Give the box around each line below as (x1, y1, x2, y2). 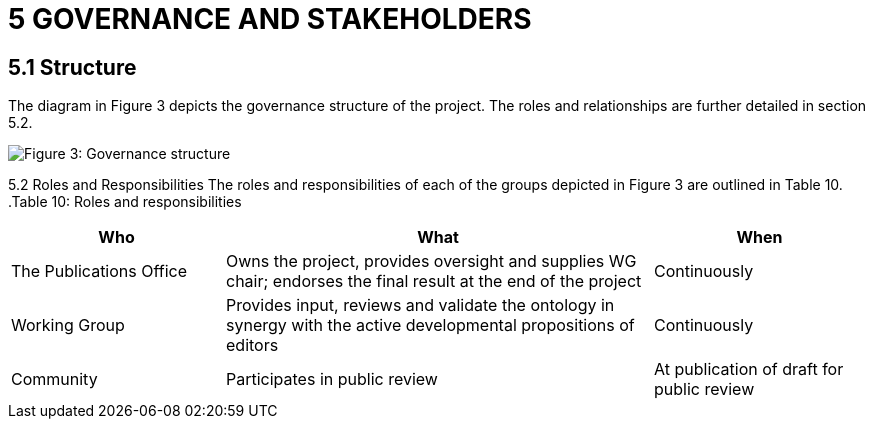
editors (226, 335, 279, 356)
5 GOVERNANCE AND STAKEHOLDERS (8, 2, 532, 36)
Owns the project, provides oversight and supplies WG (226, 251, 637, 272)
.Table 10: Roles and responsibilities (8, 193, 242, 211)
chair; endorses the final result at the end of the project (226, 271, 642, 292)
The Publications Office (11, 261, 188, 282)
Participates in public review (226, 369, 438, 390)
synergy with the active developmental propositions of (226, 315, 635, 336)
